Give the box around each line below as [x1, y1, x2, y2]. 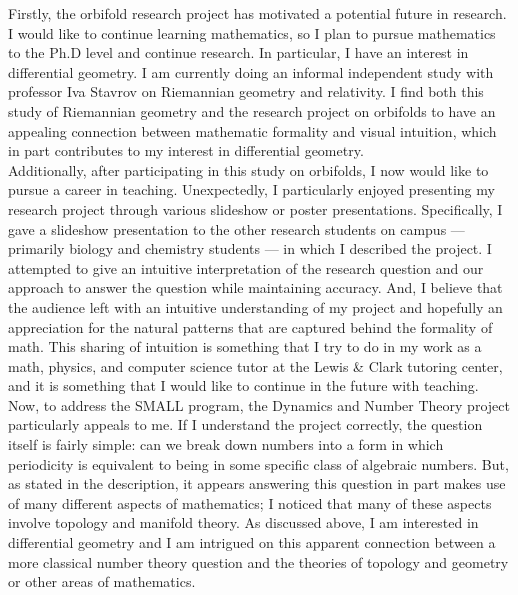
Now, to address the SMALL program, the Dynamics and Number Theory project [8, 394, 510, 415]
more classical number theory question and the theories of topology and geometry [8, 551, 509, 572]
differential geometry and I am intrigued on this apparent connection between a [8, 532, 496, 553]
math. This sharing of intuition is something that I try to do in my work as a [8, 336, 482, 357]
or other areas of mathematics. [8, 571, 196, 592]
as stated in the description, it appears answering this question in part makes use [8, 473, 506, 494]
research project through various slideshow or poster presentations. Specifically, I [8, 198, 503, 219]
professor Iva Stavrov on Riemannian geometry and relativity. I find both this [8, 81, 484, 102]
